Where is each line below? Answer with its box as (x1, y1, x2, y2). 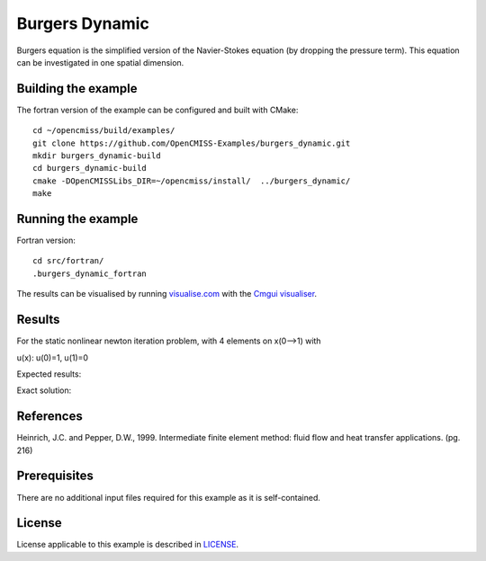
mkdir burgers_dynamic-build (32, 151, 161, 161)
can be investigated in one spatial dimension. (16, 57, 184, 67)
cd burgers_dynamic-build (32, 163, 148, 174)
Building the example (16, 81, 138, 96)
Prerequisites (16, 468, 94, 484)
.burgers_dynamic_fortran (32, 268, 148, 279)
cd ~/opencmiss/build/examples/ (32, 126, 175, 136)
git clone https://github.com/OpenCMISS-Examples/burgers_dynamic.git (32, 138, 351, 148)
